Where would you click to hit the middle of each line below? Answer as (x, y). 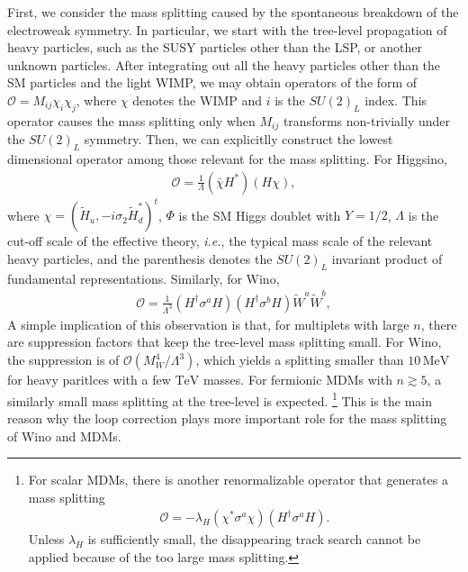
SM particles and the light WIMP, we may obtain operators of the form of (212, 82)
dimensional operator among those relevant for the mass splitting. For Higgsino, (227, 159)
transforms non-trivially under (367, 120)
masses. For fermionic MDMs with (297, 380)
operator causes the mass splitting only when (131, 120)
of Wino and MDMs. (64, 436)
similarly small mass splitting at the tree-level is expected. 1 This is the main (220, 399)
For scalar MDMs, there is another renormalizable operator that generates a (238, 480)
